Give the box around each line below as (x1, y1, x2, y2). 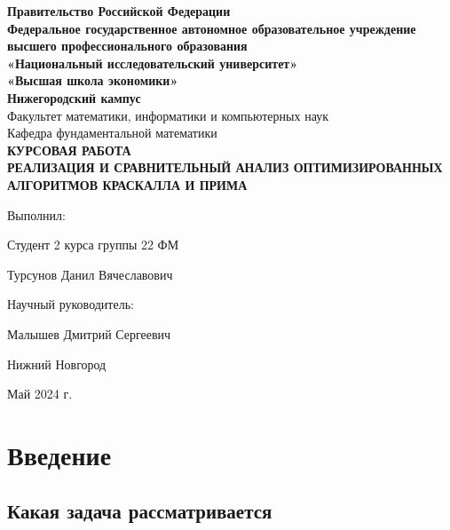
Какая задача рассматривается (7, 497, 272, 525)
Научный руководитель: (7, 295, 134, 313)
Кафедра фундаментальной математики (7, 123, 217, 142)
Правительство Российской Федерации (7, 2, 231, 20)
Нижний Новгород (7, 354, 107, 373)
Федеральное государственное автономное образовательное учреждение (7, 19, 416, 37)
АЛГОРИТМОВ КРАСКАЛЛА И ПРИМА (7, 175, 248, 194)
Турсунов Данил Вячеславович (7, 265, 173, 283)
